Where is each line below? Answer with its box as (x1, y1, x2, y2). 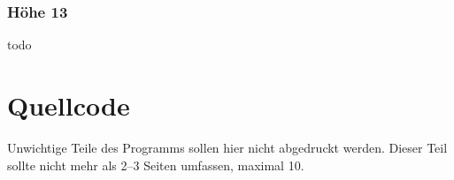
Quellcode (7, 87, 130, 123)
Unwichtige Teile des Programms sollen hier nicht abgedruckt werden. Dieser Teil (7, 138, 448, 156)
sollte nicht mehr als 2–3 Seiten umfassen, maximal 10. (7, 155, 304, 174)
